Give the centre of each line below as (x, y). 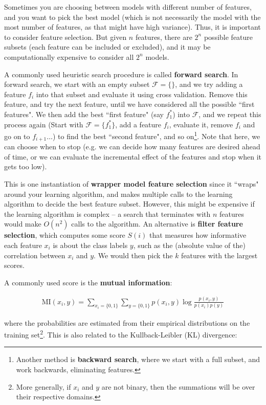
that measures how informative (198, 235)
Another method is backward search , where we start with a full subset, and (138, 359)
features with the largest (219, 255)
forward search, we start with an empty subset (77, 84)
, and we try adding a (209, 84)
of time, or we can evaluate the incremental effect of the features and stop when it (133, 156)
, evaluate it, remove (201, 124)
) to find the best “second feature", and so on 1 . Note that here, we (156, 135)
